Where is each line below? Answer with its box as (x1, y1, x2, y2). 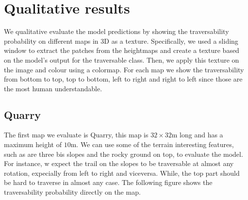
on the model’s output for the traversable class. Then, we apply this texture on (4, 54, 239, 65)
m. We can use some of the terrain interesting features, (70, 139, 234, 150)
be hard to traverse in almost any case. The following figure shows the (4, 177, 213, 187)
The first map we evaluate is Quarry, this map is (4, 130, 149, 140)
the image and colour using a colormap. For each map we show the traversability (4, 64, 244, 74)
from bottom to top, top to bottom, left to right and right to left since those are (4, 74, 243, 84)
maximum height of (4, 139, 62, 150)
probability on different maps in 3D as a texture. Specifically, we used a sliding (4, 35, 238, 46)
